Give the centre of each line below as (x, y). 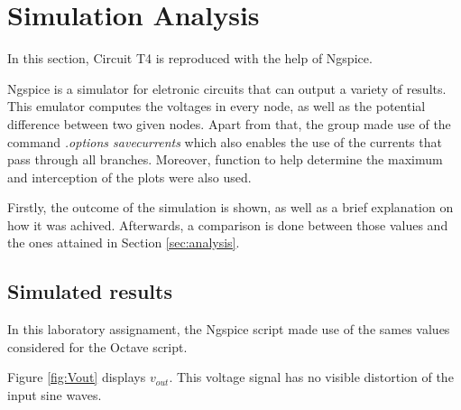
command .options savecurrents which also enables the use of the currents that (225, 141)
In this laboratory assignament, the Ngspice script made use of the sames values (229, 329)
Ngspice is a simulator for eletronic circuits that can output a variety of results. (227, 88)
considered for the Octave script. (97, 346)
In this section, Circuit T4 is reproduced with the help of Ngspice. (190, 58)
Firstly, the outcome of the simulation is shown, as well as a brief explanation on (230, 207)
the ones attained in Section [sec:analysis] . (124, 242)
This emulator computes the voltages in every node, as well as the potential (217, 106)
